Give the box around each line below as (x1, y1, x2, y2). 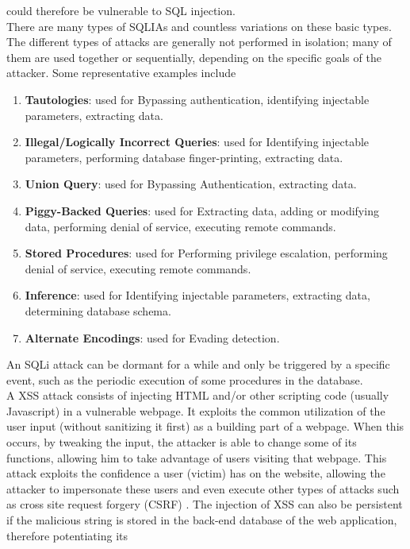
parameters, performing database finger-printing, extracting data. (25, 149, 343, 165)
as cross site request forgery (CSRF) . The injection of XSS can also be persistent (6, 496, 403, 512)
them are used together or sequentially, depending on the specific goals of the (6, 48, 381, 65)
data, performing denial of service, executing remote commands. (25, 218, 336, 234)
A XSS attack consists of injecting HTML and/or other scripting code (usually (6, 387, 389, 404)
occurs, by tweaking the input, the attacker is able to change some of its (6, 434, 357, 450)
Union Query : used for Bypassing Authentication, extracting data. (25, 176, 357, 192)
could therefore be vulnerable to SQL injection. (6, 2, 236, 18)
